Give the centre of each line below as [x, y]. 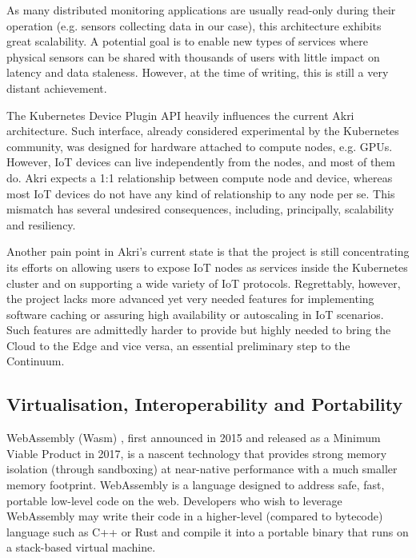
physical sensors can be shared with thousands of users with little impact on [193, 56]
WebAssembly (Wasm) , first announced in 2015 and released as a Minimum [194, 438]
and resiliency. [41, 224]
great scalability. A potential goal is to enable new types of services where [187, 41]
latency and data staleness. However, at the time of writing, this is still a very [198, 72]
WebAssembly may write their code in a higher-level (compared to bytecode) [195, 516]
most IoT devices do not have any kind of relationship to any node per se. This [201, 193]
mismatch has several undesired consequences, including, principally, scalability [200, 209]
